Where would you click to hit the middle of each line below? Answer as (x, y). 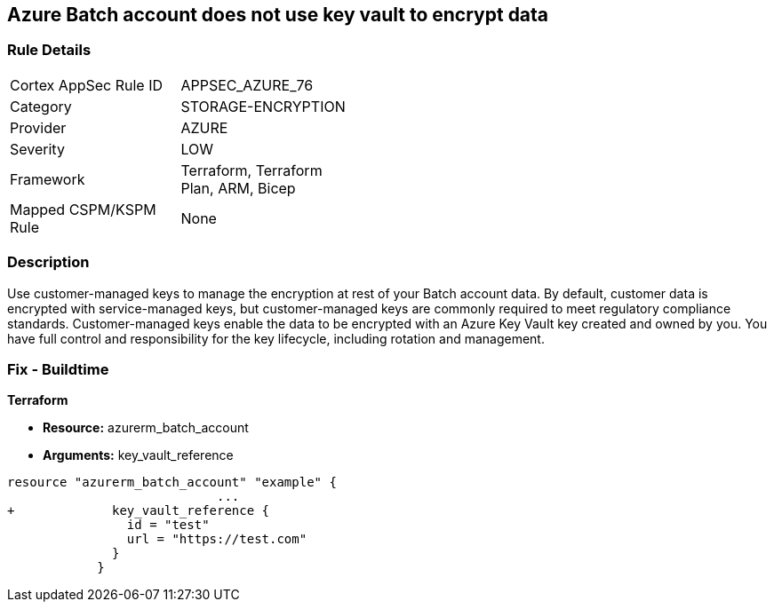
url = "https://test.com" (217, 539)
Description (48, 262)
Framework (48, 179)
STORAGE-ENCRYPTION (263, 106)
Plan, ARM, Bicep (238, 188)
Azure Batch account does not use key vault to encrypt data (278, 15)
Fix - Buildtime (58, 369)
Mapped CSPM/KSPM (83, 209)
